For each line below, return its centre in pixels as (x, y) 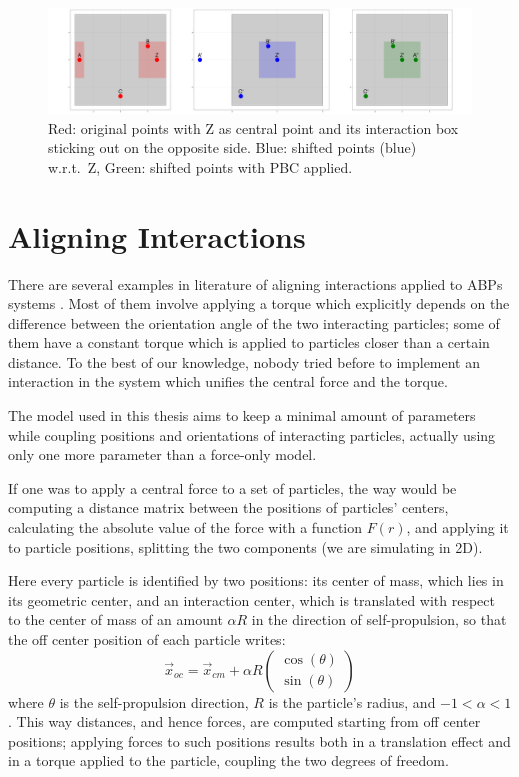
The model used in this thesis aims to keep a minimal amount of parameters (242, 415)
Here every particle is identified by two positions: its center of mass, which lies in (256, 580)
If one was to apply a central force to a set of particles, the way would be (232, 487)
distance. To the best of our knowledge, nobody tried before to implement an (244, 361)
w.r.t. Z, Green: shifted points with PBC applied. (200, 166)
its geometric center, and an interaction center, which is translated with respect (252, 599)
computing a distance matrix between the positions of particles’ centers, (228, 507)
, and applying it (457, 527)
